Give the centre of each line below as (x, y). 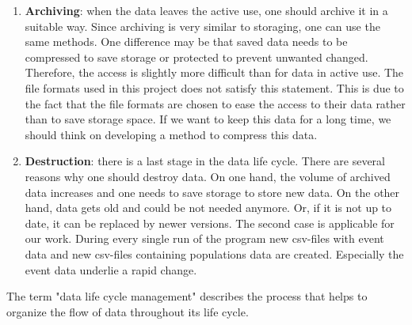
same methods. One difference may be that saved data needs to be (186, 42)
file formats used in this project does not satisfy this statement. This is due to (214, 87)
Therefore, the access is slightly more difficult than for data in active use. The (214, 72)
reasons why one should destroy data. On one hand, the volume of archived (208, 176)
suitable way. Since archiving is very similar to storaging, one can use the (202, 26)
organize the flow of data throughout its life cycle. (128, 311)
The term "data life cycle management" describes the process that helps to (187, 296)
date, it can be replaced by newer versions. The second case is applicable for (210, 223)
